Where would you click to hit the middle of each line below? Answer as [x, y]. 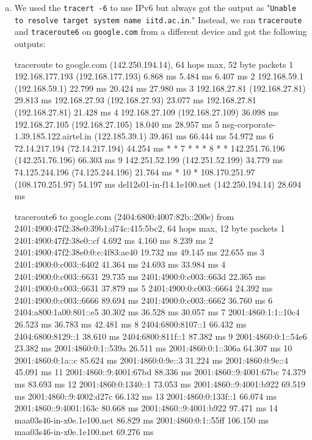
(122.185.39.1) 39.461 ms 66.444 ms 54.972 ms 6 [184, 136]
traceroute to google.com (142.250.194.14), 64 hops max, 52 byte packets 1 [154, 64]
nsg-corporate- [249, 124]
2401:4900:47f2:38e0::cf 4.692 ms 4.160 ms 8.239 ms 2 [114, 240]
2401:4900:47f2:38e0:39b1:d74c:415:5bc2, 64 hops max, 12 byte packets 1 [150, 228]
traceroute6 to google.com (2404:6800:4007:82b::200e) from [124, 216]
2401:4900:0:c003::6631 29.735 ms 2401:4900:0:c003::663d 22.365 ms [140, 276]
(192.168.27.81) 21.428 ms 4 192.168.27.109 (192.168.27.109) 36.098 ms [147, 112]
